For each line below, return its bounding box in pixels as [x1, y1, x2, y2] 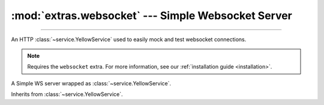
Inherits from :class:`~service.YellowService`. [11, 91, 123, 98]
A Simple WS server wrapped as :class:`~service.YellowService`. [11, 79, 172, 87]
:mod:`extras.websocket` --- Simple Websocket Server [11, 9, 292, 22]
